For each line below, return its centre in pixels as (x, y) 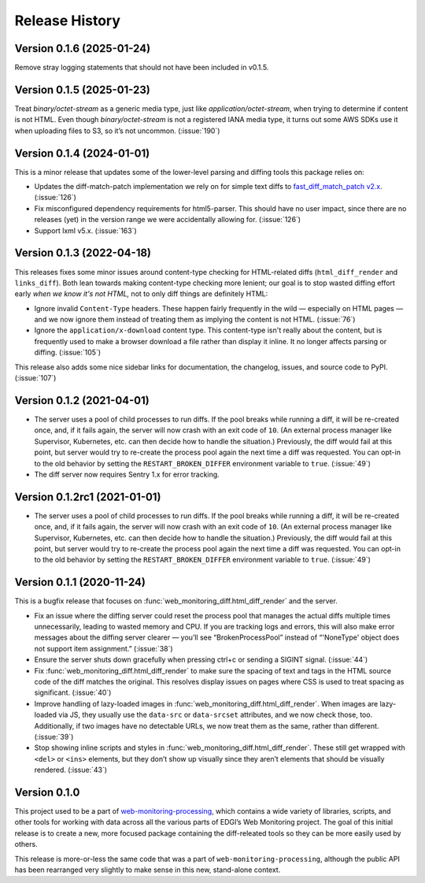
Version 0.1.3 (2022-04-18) (83, 253)
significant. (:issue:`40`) (73, 692)
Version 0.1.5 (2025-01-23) (83, 89)
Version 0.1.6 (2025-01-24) (83, 48)
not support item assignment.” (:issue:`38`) (103, 648)
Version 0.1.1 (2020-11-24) (80, 582)
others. (26, 844)
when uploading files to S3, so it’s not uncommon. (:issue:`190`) (117, 131)
